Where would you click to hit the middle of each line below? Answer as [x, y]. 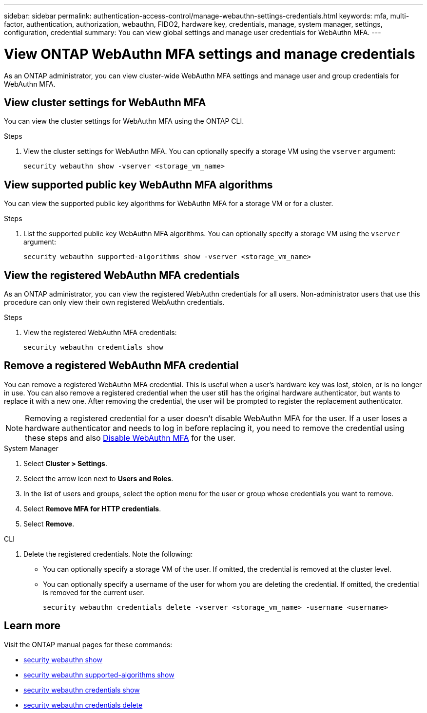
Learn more [32, 626]
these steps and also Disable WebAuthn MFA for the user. [130, 438]
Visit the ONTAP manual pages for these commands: [88, 644]
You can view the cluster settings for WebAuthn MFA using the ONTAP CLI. [124, 121]
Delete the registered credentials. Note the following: [108, 554]
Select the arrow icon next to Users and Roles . [98, 478]
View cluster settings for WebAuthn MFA [105, 102]
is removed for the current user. [94, 592]
